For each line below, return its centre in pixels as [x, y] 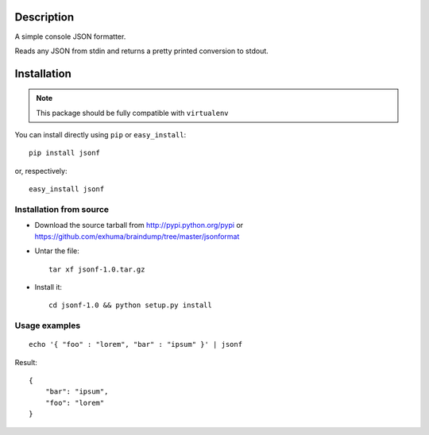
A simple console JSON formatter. [70, 37]
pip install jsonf [65, 153]
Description [44, 17]
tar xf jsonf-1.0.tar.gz [97, 269]
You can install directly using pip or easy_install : [100, 135]
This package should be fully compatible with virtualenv [133, 113]
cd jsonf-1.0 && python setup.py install [130, 305]
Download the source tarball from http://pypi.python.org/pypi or [139, 225]
